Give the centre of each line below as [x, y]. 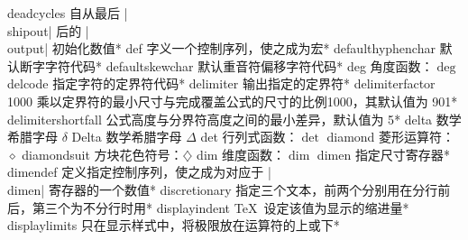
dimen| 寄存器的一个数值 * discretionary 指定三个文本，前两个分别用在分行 [223, 189]
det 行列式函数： [249, 137]
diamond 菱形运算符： [391, 137]
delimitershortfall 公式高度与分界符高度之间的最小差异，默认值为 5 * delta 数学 [234, 119]
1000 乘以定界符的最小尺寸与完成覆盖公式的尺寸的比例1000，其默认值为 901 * [233, 101]
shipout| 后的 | [48, 30]
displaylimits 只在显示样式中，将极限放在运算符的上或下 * [174, 225]
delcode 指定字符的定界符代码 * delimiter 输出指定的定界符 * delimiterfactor [221, 83]
